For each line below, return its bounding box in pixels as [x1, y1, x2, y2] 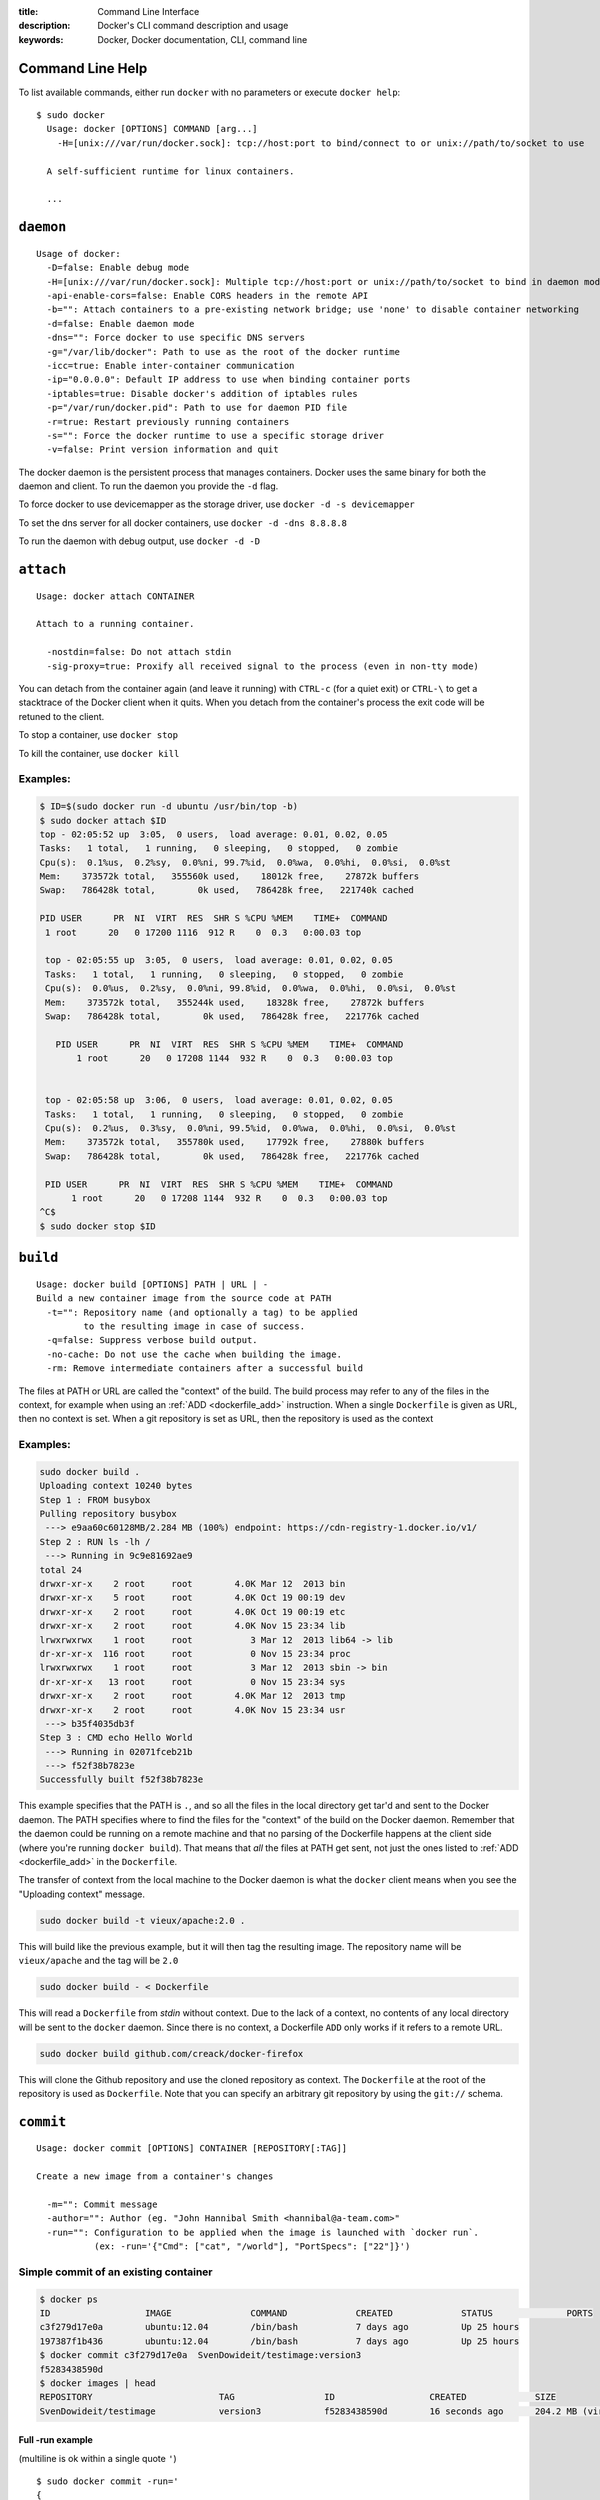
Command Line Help [18, 60, 148, 77]
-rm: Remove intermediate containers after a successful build [46, 1363, 364, 1374]
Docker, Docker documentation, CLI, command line [97, 33, 308, 45]
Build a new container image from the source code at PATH [36, 1293, 332, 1304]
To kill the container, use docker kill [18, 747, 180, 759]
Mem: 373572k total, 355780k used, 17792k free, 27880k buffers [45, 1136, 425, 1148]
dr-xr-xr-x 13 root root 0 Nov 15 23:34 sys [39, 1676, 346, 1687]
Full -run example [18, 2434, 94, 2446]
